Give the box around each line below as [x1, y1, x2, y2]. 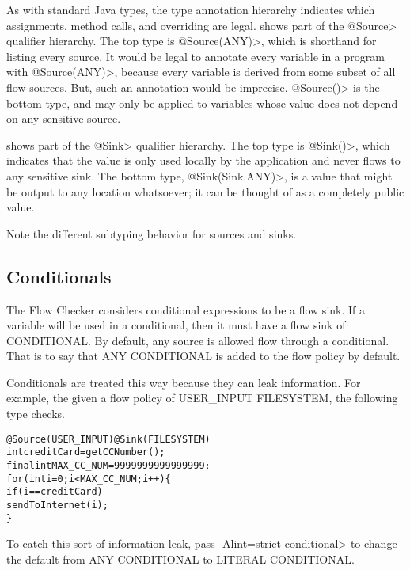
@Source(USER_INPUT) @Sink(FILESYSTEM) [6, 433, 211, 445]
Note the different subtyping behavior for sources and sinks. [6, 225, 297, 241]
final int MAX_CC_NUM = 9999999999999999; [6, 459, 211, 471]
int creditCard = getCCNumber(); [6, 446, 165, 458]
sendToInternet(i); [6, 499, 108, 511]
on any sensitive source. [6, 110, 121, 127]
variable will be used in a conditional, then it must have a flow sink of [6, 317, 346, 333]
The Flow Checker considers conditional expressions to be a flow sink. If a [6, 301, 366, 317]
